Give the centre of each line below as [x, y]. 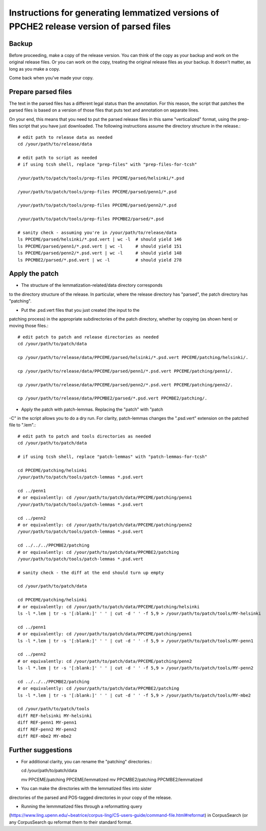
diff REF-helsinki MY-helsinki [55, 716]
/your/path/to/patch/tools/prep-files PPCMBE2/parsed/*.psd [91, 219]
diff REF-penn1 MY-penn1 [47, 723]
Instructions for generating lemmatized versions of [114, 13]
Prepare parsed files [41, 92]
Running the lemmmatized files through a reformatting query [82, 806]
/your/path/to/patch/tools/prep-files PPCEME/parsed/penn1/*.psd [97, 192]
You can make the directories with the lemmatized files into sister [86, 789]
